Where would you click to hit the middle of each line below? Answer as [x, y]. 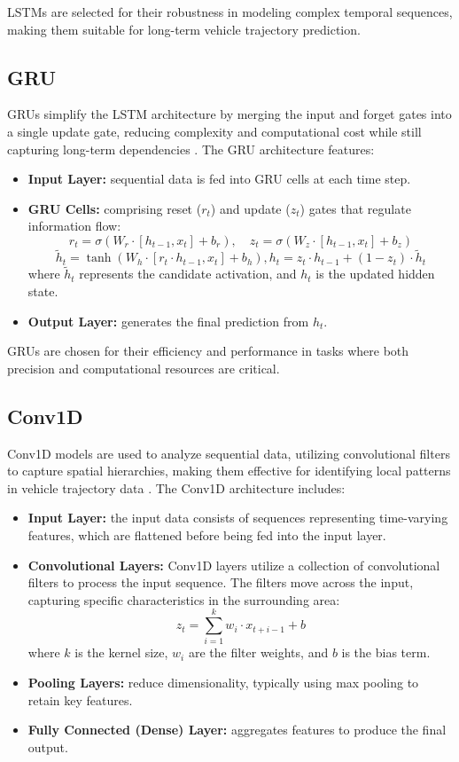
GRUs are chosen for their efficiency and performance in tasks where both [208, 351]
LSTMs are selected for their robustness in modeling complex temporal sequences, [230, 12]
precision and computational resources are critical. [144, 368]
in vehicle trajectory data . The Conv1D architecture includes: [176, 487]
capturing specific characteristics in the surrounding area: [184, 599]
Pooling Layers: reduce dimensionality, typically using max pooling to [223, 683]
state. [43, 291]
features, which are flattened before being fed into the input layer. [207, 534]
